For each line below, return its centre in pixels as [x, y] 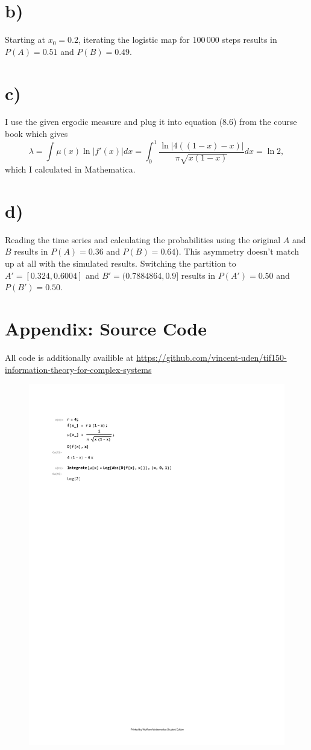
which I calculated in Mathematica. [70, 169]
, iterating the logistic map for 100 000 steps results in [177, 40]
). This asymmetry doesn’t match [237, 251]
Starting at [25, 40]
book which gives [36, 134]
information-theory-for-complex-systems [78, 369]
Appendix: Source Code [106, 328]
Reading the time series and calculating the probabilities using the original [143, 239]
